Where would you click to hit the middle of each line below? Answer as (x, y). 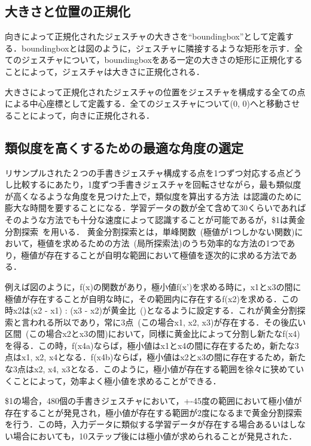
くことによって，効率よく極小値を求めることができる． (113, 380)
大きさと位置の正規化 (68, 11)
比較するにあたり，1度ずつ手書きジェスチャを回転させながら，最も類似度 (157, 184)
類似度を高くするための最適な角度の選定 (124, 147)
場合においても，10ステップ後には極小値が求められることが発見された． (155, 436)
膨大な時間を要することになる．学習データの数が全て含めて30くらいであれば (155, 208)
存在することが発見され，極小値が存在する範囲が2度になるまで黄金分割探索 (153, 412)
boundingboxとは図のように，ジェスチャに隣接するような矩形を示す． (158, 48)
